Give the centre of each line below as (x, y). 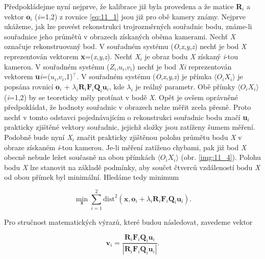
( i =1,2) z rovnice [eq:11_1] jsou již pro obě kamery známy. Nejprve (140, 16)
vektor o (17, 16)
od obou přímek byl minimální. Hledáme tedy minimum (92, 177)
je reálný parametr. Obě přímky (185, 86)
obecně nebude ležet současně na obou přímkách (80, 157)
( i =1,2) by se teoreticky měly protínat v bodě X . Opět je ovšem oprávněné (121, 97)
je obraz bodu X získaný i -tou (191, 56)
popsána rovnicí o (32, 86)
